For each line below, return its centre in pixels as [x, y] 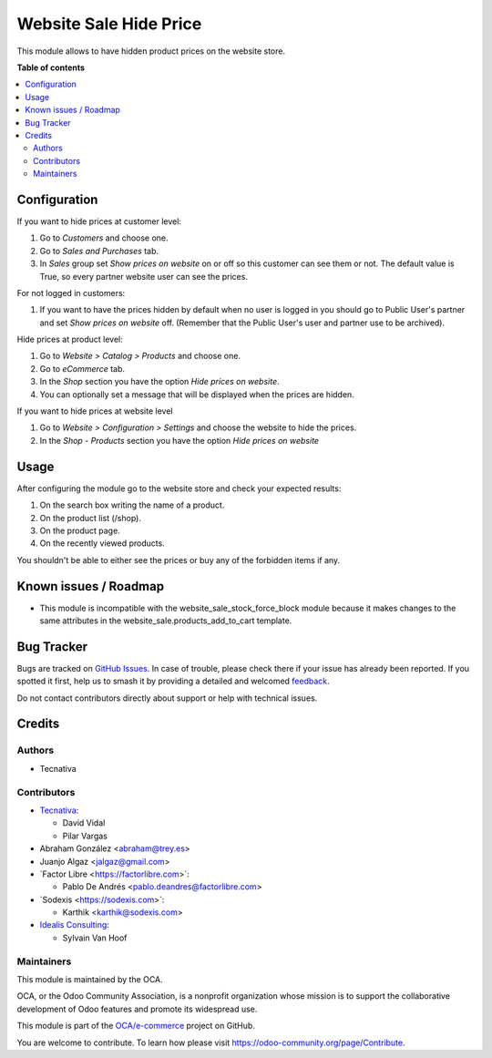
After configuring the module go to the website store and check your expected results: [179, 488]
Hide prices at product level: [70, 339]
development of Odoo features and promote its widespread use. [137, 1009]
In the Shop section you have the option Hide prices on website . [159, 382]
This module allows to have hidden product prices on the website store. [151, 51]
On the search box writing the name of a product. [132, 505]
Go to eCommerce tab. [82, 368]
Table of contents [51, 67]
